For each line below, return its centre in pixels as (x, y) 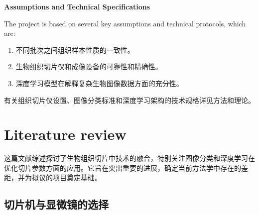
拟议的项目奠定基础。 (66, 177)
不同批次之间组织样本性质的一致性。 (75, 50)
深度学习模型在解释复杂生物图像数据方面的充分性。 (99, 83)
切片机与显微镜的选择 (56, 204)
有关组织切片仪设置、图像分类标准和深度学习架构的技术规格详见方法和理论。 (129, 100)
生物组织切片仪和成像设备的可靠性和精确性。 (89, 66)
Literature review (65, 134)
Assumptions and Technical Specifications (77, 6)
